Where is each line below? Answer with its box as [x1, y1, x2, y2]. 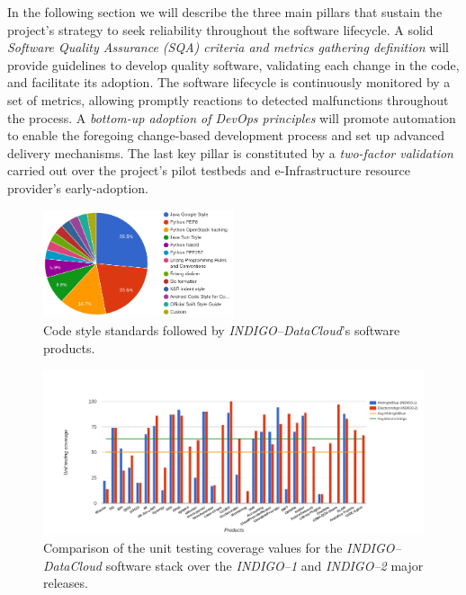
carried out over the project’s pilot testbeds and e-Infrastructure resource [7, 161, 410, 180]
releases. [43, 573, 88, 592]
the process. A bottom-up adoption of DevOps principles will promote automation [7, 108, 456, 127]
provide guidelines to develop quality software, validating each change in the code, [7, 55, 460, 74]
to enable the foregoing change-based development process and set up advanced [7, 126, 445, 145]
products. [43, 338, 95, 357]
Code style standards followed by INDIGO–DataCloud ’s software [43, 321, 400, 340]
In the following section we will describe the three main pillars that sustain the [7, 3, 443, 21]
